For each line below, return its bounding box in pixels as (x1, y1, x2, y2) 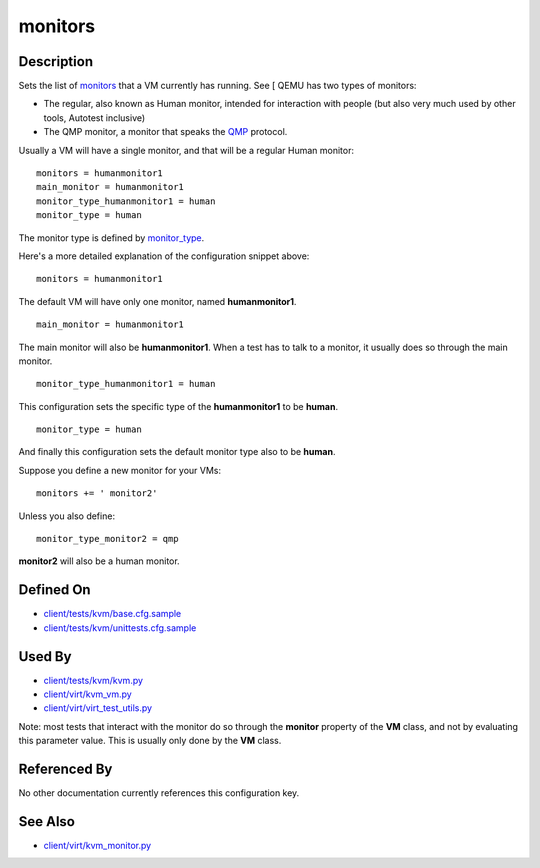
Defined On (18, 581, 91, 599)
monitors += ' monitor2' (36, 488, 158, 499)
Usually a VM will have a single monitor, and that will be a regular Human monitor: (18, 144, 355, 156)
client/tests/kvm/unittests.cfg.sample (43, 621, 197, 634)
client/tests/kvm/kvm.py (43, 674, 144, 686)
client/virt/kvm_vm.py (43, 688, 132, 700)
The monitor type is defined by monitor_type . (18, 231, 205, 244)
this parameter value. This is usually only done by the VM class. (18, 735, 282, 747)
